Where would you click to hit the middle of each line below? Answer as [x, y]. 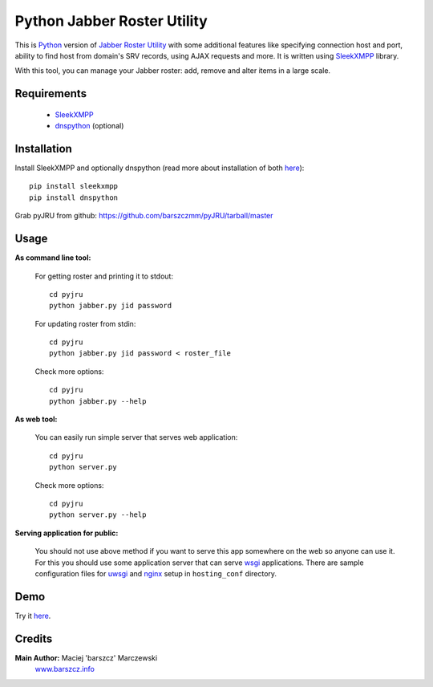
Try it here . [33, 616]
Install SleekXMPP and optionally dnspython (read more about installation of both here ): [160, 168]
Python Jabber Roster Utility [111, 21]
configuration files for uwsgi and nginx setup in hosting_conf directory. [156, 573]
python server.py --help [98, 515]
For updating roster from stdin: [85, 323]
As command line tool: [53, 258]
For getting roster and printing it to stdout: [104, 276]
